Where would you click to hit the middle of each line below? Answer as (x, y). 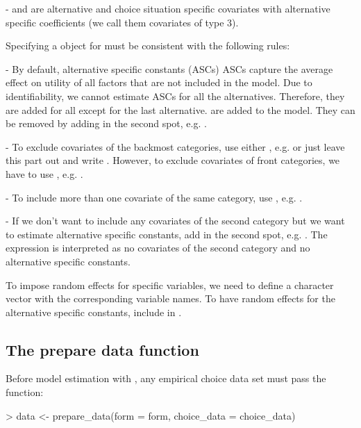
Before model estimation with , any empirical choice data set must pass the (166, 378)
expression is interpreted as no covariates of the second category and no (158, 248)
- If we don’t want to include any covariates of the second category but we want (175, 221)
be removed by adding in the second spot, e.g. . (106, 123)
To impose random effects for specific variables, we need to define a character (170, 285)
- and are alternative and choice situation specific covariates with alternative (168, 8)
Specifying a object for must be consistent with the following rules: (148, 46)
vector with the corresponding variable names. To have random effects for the (170, 298)
